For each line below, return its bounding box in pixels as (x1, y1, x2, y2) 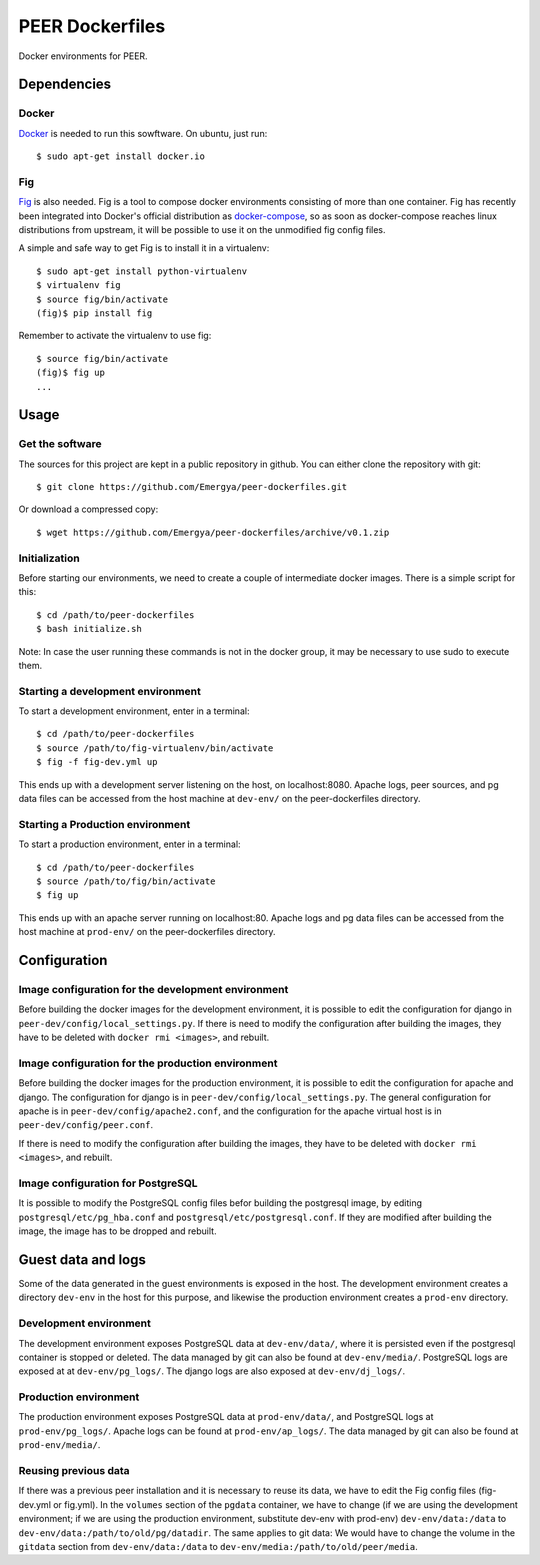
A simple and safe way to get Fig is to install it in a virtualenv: (18, 242, 270, 254)
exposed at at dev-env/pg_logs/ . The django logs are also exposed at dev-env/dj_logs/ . (18, 1365, 406, 1377)
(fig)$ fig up (36, 367, 105, 379)
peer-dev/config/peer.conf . (18, 1119, 154, 1131)
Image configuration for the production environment (18, 1056, 278, 1070)
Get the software (18, 437, 102, 451)
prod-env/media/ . (18, 1439, 101, 1451)
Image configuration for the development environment (18, 982, 289, 996)
